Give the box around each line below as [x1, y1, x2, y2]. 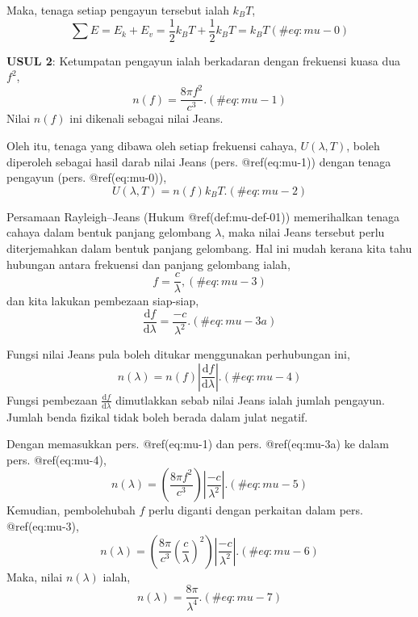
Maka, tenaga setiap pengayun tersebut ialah [6, 2, 229, 18]
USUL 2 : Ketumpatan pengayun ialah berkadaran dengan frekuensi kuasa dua [6, 52, 401, 69]
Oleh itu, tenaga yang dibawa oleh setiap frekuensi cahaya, [6, 137, 297, 153]
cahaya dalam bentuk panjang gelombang [6, 224, 211, 241]
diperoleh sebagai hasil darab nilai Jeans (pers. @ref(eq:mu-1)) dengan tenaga [6, 153, 391, 170]
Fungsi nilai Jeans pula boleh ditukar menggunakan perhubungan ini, [6, 346, 350, 363]
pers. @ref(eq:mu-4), [6, 451, 107, 468]
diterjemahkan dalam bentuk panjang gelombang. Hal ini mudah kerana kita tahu [6, 239, 412, 256]
